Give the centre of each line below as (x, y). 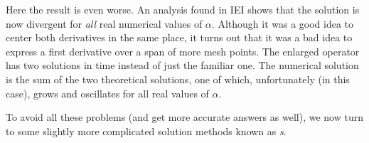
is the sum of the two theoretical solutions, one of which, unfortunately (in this (178, 79)
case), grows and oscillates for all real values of (107, 93)
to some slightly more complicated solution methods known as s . (146, 131)
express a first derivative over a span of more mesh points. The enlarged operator (183, 51)
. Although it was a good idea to (283, 23)
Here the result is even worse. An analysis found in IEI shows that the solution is (183, 9)
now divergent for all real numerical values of (104, 23)
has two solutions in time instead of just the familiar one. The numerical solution (182, 65)
